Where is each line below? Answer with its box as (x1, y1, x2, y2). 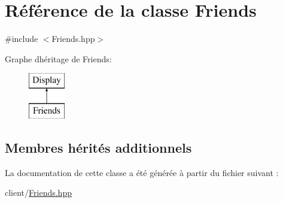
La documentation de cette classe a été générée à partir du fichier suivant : (5, 166, 279, 178)
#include (5, 32, 38, 45)
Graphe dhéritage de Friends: (5, 52, 112, 65)
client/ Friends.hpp (5, 186, 72, 199)
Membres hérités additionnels (5, 138, 192, 156)
